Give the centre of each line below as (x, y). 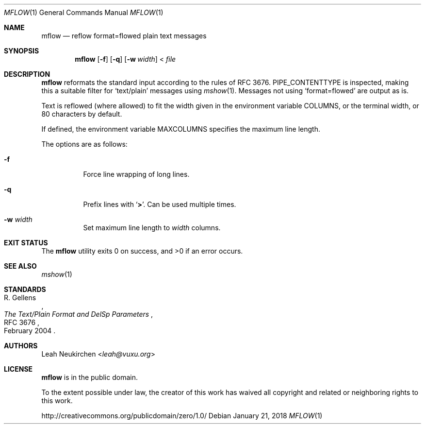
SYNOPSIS (22, 51)
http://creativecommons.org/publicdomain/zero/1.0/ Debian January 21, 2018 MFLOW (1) (182, 416)
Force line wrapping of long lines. (136, 174)
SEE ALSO (20, 266)
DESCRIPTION (27, 74)
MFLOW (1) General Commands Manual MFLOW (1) (84, 12)
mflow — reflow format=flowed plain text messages (124, 36)
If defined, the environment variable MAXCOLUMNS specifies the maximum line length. (181, 129)
